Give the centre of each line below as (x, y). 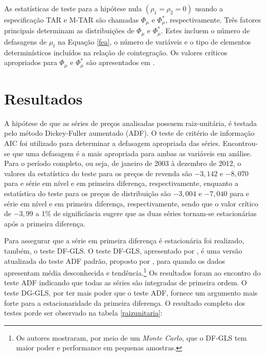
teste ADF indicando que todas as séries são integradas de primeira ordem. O (126, 282)
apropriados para (31, 62)
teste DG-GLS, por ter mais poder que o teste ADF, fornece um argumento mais (131, 293)
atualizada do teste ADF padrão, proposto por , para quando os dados (115, 260)
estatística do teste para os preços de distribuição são (87, 193)
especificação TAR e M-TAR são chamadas (72, 19)
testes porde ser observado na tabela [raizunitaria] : (83, 313)
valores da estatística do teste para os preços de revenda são (98, 173)
